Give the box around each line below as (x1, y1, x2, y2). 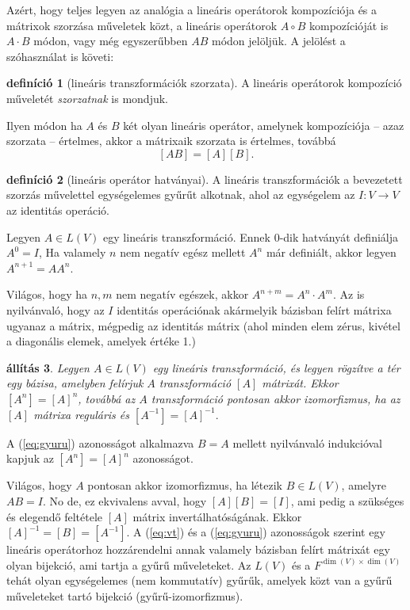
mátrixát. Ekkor (262, 375, 339, 391)
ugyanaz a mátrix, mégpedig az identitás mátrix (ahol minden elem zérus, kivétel (6, 317, 400, 334)
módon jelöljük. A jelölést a (212, 32, 346, 49)
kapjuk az (6, 450, 54, 467)
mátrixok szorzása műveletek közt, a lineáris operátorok (6, 17, 278, 33)
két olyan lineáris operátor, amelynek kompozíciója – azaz (123, 116, 404, 133)
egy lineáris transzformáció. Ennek (103, 228, 270, 245)
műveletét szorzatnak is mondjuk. (6, 90, 168, 106)
